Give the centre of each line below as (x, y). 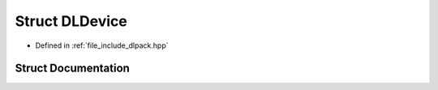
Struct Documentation (72, 69)
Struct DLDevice (71, 21)
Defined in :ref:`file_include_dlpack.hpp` (102, 45)
